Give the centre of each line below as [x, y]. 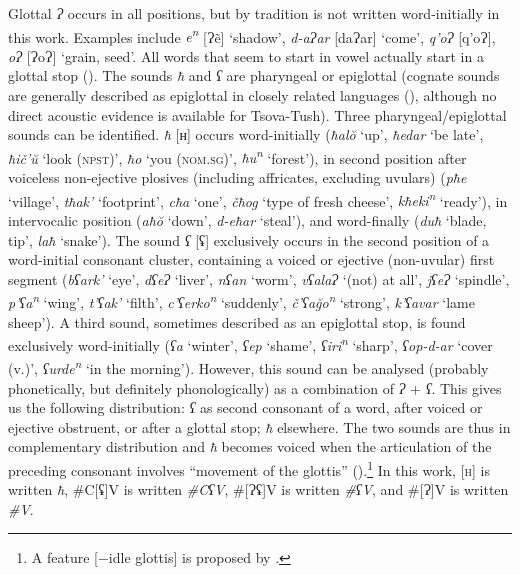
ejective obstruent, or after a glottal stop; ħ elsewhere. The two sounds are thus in [259, 426]
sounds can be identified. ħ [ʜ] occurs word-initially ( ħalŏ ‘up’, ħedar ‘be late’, [246, 134]
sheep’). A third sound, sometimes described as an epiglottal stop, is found [237, 321]
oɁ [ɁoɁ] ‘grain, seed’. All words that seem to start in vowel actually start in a [246, 55]
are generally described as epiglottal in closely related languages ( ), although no [252, 95]
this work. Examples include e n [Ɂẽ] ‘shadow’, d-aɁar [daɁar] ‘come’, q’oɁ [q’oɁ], [252, 35]
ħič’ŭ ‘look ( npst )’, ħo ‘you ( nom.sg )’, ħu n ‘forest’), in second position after [237, 156]
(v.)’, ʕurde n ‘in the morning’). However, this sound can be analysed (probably [248, 367]
